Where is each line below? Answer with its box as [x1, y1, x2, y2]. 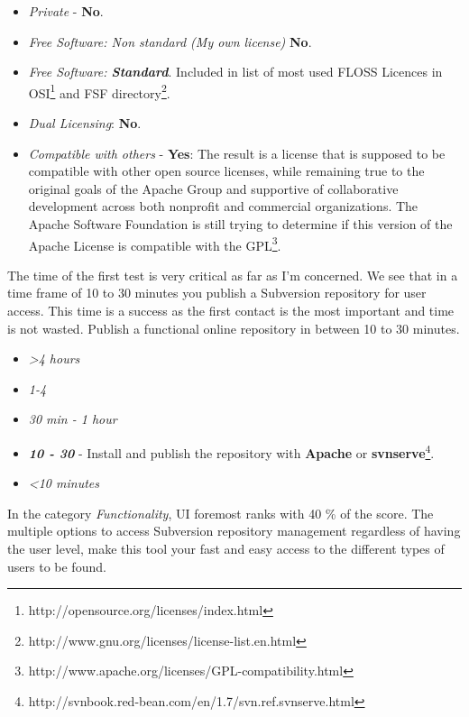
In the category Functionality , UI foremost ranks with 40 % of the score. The [7, 503, 434, 522]
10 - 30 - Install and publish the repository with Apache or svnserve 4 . [28, 441, 435, 462]
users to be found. [7, 556, 106, 575]
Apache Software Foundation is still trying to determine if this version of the [28, 215, 453, 233]
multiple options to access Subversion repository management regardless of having [7, 521, 461, 540]
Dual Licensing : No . [28, 114, 142, 133]
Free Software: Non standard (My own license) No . [28, 32, 312, 51]
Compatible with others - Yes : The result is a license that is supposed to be [28, 143, 446, 162]
